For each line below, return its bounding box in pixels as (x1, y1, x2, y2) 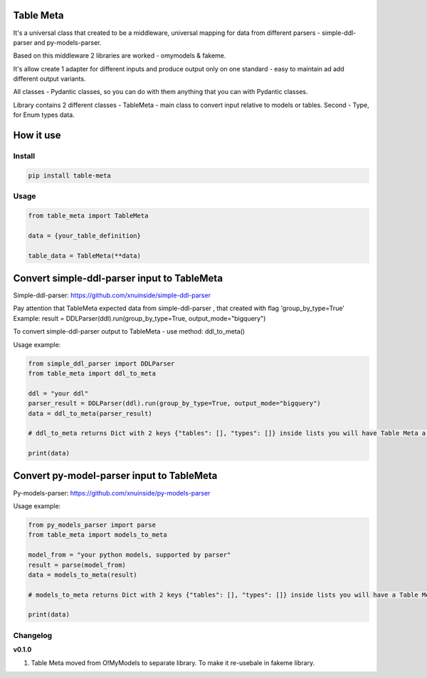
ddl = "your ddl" (28, 389, 89, 397)
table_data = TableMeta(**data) (28, 252, 142, 260)
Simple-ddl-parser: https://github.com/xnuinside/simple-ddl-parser (13, 291, 211, 299)
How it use (13, 129, 61, 142)
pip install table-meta (28, 171, 112, 180)
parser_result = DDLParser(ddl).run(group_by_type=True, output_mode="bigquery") (28, 399, 322, 408)
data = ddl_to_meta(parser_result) (28, 409, 152, 417)
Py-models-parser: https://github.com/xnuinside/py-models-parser (13, 488, 211, 497)
